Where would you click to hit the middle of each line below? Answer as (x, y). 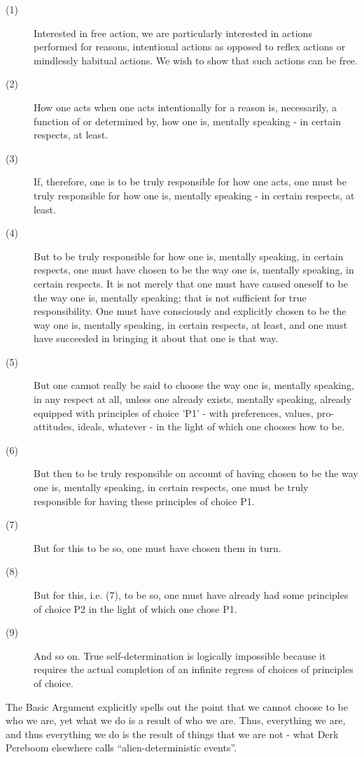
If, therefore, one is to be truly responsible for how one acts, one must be (190, 182)
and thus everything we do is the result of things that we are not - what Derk (172, 734)
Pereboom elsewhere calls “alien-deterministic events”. (121, 748)
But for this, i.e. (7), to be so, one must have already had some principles (191, 595)
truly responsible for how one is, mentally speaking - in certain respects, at (194, 195)
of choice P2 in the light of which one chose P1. (135, 608)
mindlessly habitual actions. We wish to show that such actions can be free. (196, 60)
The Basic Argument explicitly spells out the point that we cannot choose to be (177, 706)
